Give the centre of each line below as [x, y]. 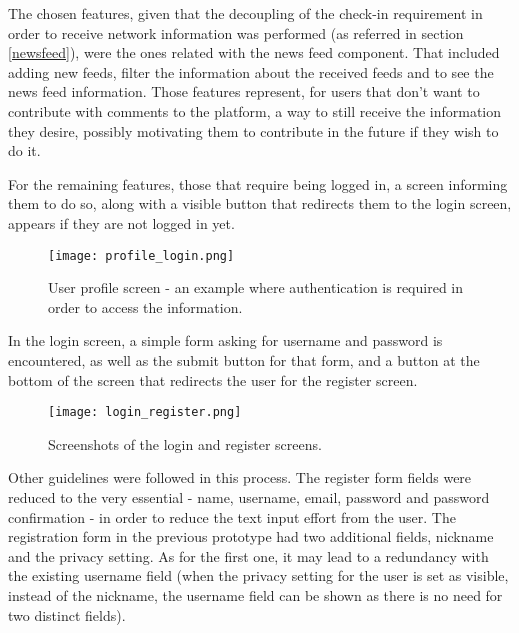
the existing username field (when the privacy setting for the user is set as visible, [258, 575]
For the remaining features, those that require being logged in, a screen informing [258, 183]
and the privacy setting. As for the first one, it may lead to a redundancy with [248, 555]
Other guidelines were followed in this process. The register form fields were [240, 477]
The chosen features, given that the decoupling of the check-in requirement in [245, 13]
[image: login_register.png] [145, 412]
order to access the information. [145, 306]
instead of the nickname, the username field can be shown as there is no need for [255, 594]
